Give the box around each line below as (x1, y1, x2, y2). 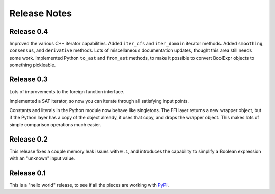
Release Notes (9, 8, 72, 19)
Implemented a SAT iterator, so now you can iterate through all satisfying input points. (9, 98, 189, 104)
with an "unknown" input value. (9, 155, 75, 161)
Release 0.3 (9, 75, 48, 84)
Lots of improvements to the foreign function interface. (9, 89, 125, 95)
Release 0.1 (9, 169, 46, 177)
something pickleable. (9, 62, 56, 68)
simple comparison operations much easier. (9, 121, 101, 127)
